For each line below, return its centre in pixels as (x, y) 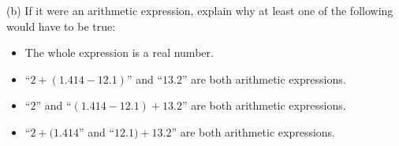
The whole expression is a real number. (119, 52)
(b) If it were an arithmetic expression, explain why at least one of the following (200, 10)
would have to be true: (61, 26)
